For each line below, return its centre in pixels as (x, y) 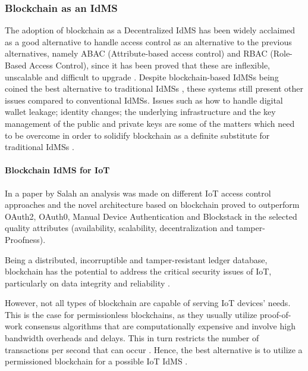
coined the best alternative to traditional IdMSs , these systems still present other (154, 88)
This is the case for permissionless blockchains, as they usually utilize (131, 314)
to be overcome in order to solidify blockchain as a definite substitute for (137, 135)
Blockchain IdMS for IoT (57, 170)
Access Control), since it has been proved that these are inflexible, (150, 65)
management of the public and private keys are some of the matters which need (150, 123)
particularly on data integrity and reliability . (87, 283)
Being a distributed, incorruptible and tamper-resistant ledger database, (136, 259)
